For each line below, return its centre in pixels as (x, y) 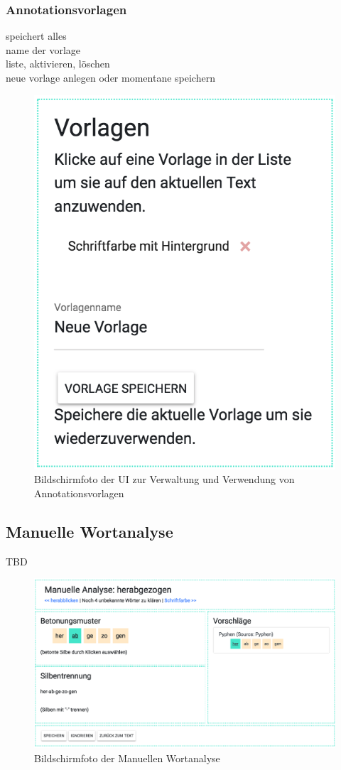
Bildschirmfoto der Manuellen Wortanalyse (127, 758)
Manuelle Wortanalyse (90, 531)
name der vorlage (43, 49)
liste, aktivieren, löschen (58, 64)
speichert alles (36, 36)
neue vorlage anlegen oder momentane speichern (110, 77)
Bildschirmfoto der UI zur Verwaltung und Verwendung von (164, 479)
